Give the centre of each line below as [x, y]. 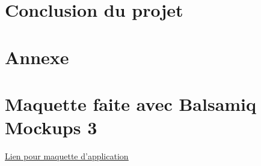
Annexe [37, 57]
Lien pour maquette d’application [67, 156]
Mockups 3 [51, 127]
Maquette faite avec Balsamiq [131, 103]
